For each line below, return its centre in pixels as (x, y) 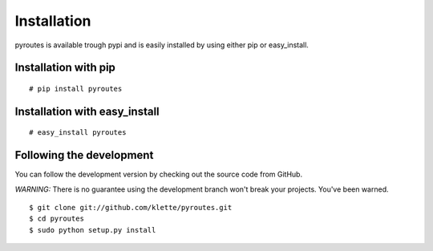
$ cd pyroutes (57, 219)
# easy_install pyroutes (78, 133)
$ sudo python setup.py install (93, 230)
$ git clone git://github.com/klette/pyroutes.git (131, 208)
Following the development (84, 155)
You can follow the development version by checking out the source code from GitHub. (159, 174)
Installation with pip (65, 68)
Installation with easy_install (87, 111)
